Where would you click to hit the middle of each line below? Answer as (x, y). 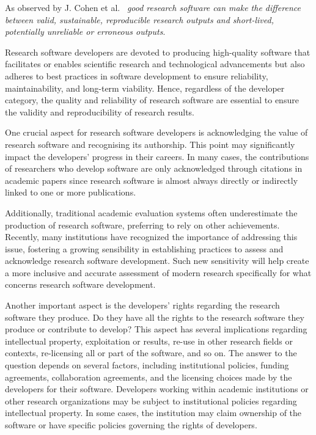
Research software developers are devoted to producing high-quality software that (158, 52)
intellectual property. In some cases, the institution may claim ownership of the (153, 413)
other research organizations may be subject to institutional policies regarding (151, 400)
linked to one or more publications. (71, 192)
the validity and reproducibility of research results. (100, 111)
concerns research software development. (80, 284)
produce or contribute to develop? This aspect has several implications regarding (156, 329)
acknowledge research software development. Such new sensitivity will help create (157, 261)
